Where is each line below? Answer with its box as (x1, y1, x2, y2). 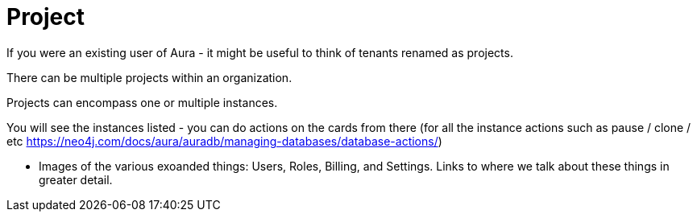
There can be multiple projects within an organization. (6, 70, 292, 84)
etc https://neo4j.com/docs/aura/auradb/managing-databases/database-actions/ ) (6, 134, 442, 148)
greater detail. (39, 172, 113, 187)
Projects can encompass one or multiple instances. (6, 95, 278, 109)
